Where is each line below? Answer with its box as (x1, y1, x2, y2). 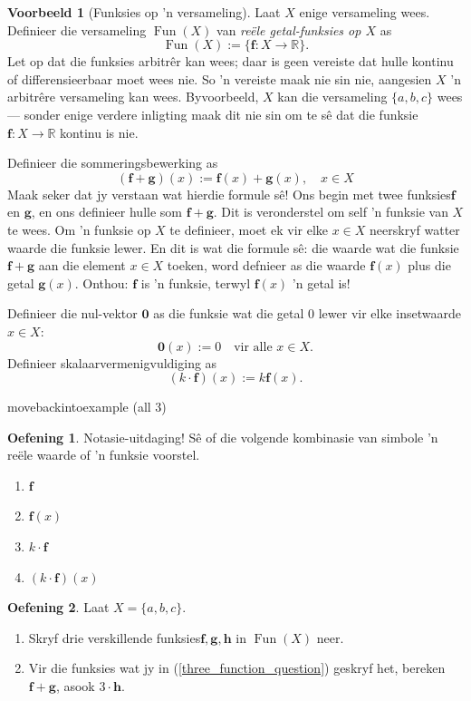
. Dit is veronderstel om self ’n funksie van (213, 202, 448, 221)
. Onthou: (74, 273, 129, 292)
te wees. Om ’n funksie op (7, 219, 151, 239)
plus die (408, 256, 451, 275)
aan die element (38, 256, 126, 275)
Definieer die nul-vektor (7, 304, 138, 323)
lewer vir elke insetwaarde (318, 304, 461, 323)
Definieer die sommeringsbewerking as (7, 153, 218, 172)
